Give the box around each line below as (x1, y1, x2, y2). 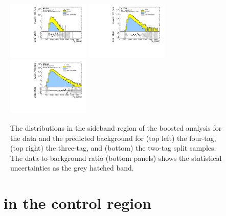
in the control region (3, 193, 152, 213)
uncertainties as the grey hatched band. (10, 162, 134, 173)
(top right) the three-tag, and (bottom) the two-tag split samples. (10, 142, 216, 153)
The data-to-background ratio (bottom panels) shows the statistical (10, 152, 222, 163)
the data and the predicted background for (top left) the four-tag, (10, 132, 216, 143)
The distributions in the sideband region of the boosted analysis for (10, 122, 222, 133)
